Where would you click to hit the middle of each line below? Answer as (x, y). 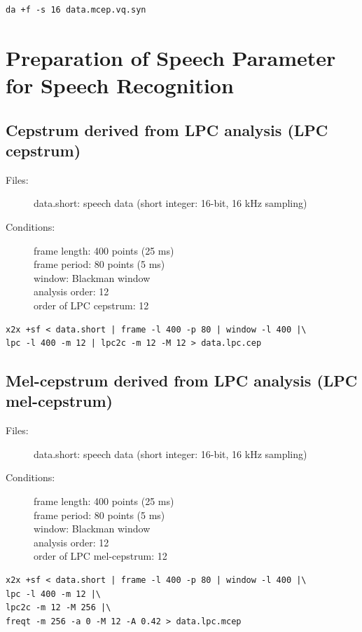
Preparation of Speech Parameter (171, 57)
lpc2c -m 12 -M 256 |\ (58, 608)
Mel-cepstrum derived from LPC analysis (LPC (182, 381)
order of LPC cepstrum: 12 (91, 305)
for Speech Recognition (120, 85)
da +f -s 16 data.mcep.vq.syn (76, 10)
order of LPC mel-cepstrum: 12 (100, 556)
